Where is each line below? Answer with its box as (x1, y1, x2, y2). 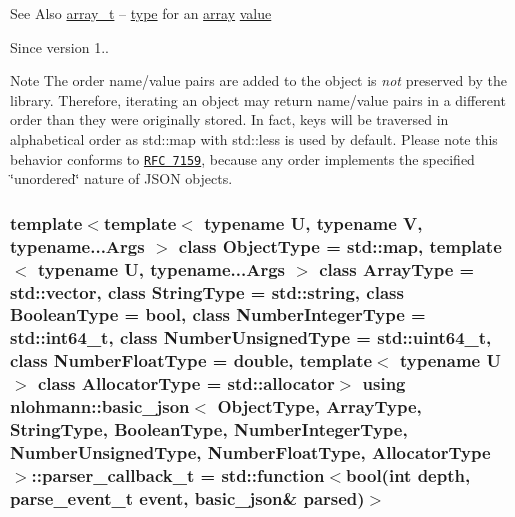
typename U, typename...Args (37, 256, 285, 281)
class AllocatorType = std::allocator (37, 371, 335, 396)
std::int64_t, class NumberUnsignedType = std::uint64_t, (10, 325, 492, 350)
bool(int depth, (346, 462, 471, 487)
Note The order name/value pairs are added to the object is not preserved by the (10, 70, 507, 91)
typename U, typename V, (204, 210, 423, 235)
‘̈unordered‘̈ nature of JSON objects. (10, 168, 233, 189)
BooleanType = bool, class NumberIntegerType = (10, 302, 426, 327)
